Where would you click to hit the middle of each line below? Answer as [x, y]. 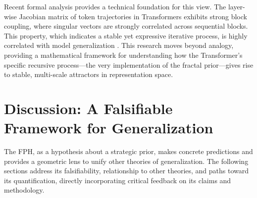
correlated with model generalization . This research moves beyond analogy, [119, 45]
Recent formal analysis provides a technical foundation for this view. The [115, 6]
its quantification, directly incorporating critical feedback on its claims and [118, 180]
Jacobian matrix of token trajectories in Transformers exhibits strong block [133, 16]
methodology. [24, 190]
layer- [236, 6]
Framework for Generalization [109, 128]
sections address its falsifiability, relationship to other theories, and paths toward [127, 171]
